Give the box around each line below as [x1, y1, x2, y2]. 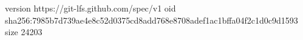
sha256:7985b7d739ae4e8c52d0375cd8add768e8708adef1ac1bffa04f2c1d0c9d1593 [5, 13, 298, 26]
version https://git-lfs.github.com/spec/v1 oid [5, 2, 176, 14]
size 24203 [5, 25, 43, 38]
